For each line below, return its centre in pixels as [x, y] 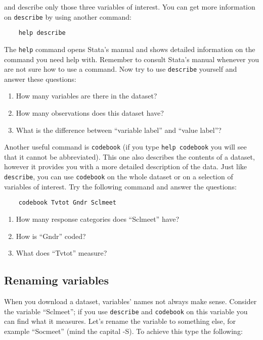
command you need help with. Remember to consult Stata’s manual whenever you [132, 59]
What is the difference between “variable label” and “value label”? [119, 130]
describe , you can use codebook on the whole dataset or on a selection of [119, 177]
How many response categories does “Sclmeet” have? [98, 218]
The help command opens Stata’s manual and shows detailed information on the [130, 49]
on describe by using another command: [68, 16]
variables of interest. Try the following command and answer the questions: [120, 186]
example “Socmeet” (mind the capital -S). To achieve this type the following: [123, 331]
